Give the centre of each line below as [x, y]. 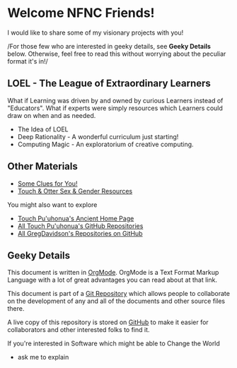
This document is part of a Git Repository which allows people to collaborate [118, 294]
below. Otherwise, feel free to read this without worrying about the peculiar [117, 54]
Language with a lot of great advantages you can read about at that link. [112, 280]
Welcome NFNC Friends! [81, 13]
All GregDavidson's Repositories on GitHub [80, 233]
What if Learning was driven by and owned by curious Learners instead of [115, 100]
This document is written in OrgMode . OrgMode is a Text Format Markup [113, 273]
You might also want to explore [52, 204]
